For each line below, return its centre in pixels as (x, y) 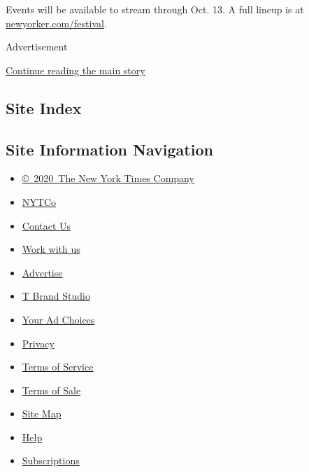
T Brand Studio (56, 296)
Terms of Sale (51, 390)
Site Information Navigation (109, 149)
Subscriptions (51, 460)
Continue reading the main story (76, 70)
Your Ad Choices (58, 319)
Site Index (44, 107)
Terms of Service (58, 367)
